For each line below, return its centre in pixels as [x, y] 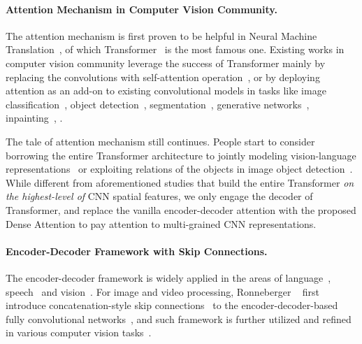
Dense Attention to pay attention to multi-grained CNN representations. [161, 223]
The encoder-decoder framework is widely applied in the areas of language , [168, 277]
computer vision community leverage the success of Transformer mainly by [166, 63]
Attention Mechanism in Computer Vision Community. [142, 9]
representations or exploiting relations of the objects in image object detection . [179, 169]
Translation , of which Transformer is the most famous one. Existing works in [175, 49]
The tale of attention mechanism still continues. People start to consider [160, 141]
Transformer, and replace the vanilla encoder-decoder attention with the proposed [181, 209]
